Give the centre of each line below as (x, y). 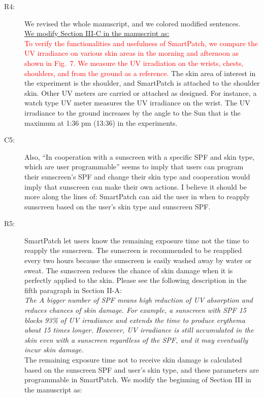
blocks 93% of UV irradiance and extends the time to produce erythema (135, 320)
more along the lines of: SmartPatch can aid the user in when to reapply (137, 196)
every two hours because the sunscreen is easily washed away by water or (138, 260)
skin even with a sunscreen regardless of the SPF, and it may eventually (136, 339)
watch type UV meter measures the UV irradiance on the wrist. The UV (137, 103)
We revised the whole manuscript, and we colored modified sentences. (133, 23)
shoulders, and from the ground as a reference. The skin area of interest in (140, 73)
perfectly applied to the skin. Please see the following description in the (136, 280)
